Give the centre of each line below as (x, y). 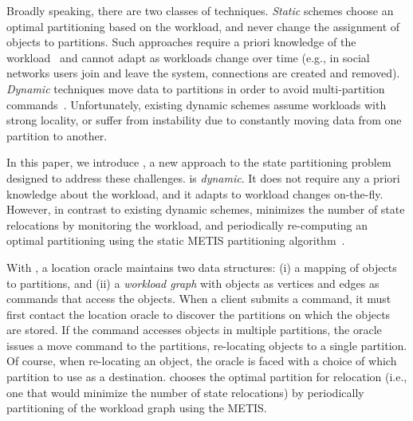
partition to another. (57, 135)
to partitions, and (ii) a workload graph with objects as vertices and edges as (193, 283)
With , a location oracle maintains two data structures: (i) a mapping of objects (202, 267)
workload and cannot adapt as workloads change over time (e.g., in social (188, 57)
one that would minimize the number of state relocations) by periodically (185, 392)
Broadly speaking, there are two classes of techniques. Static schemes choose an (200, 10)
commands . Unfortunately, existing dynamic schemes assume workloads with (197, 104)
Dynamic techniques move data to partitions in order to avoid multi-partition (196, 88)
